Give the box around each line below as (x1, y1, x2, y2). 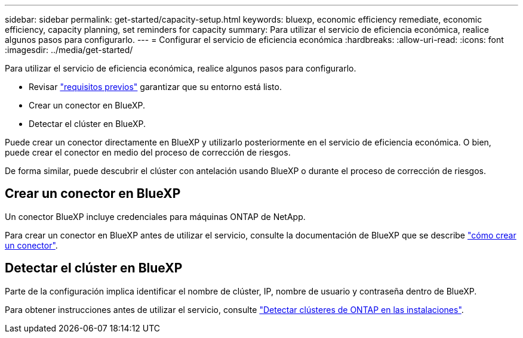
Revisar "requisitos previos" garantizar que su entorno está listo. (29, 82, 282, 92)
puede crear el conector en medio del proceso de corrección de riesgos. (5, 147, 291, 157)
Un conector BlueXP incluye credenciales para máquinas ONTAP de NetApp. (5, 211, 306, 222)
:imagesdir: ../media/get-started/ (5, 45, 133, 55)
